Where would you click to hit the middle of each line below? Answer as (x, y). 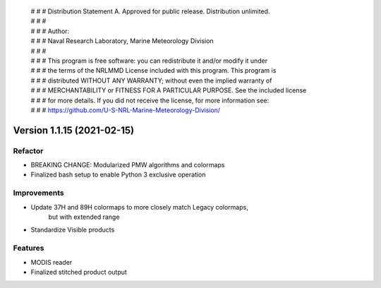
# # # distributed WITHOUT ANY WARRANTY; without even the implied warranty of (151, 80)
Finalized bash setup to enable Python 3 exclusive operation (118, 175)
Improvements (38, 193)
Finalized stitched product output (79, 272)
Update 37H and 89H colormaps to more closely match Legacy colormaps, (139, 207)
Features (29, 248)
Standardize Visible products (73, 230)
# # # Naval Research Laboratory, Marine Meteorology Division (122, 41)
